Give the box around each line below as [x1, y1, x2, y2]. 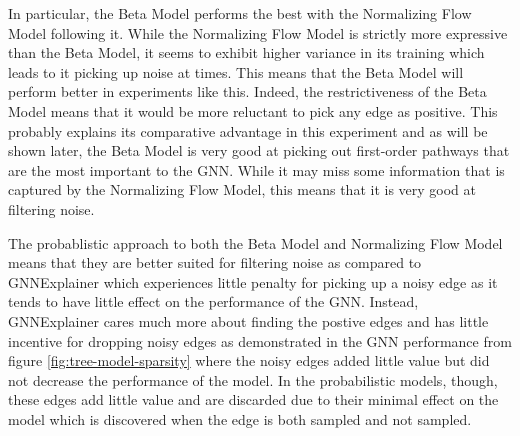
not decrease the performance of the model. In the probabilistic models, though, [8, 369, 498, 390]
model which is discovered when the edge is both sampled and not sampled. [8, 408, 472, 429]
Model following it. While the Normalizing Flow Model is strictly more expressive [8, 22, 508, 43]
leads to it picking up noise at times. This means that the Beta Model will [8, 61, 464, 82]
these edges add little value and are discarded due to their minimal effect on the [8, 389, 499, 410]
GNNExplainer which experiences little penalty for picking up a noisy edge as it [8, 271, 498, 292]
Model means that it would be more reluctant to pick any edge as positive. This [8, 100, 498, 121]
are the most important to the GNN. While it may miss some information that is [8, 159, 505, 180]
